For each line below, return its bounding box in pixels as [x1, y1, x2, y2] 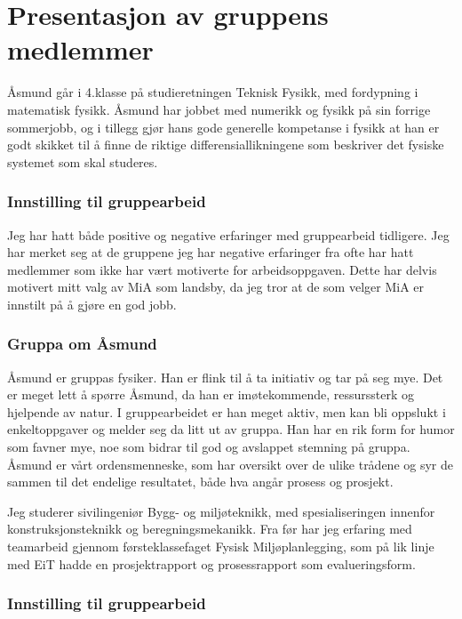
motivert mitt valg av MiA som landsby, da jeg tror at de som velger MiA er [7, 277, 424, 296]
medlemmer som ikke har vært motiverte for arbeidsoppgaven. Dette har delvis [7, 260, 437, 278]
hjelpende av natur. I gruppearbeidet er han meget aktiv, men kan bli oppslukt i [7, 402, 446, 421]
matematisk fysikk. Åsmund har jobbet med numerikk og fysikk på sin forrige [7, 100, 431, 118]
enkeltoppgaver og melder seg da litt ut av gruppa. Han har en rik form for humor [7, 420, 455, 438]
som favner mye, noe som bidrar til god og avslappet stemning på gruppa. [7, 438, 410, 456]
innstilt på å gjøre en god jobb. [7, 294, 177, 313]
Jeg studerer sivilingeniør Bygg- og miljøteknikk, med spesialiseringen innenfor [7, 502, 435, 520]
